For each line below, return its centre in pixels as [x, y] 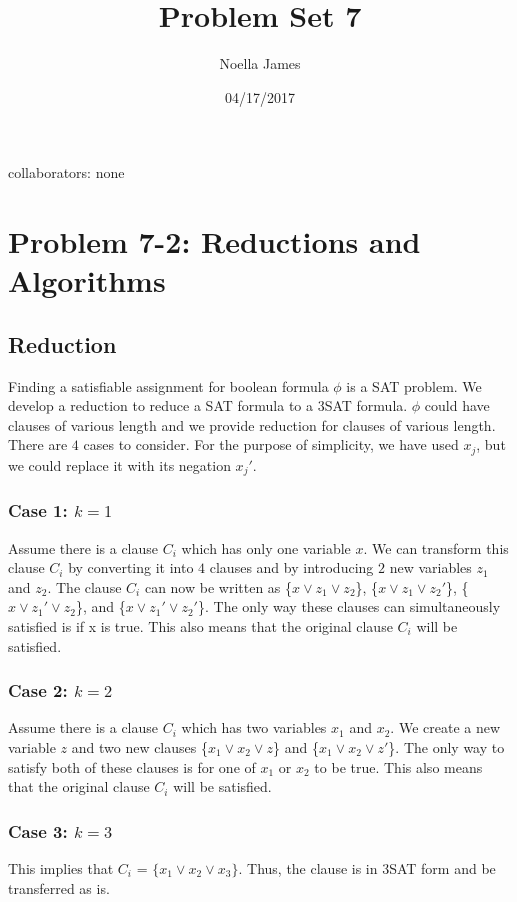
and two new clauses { [139, 746]
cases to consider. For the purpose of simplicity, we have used [271, 444]
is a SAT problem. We [414, 385]
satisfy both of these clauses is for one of [132, 766]
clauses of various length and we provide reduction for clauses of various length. [252, 424]
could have [457, 405]
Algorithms [87, 280]
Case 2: [38, 690]
